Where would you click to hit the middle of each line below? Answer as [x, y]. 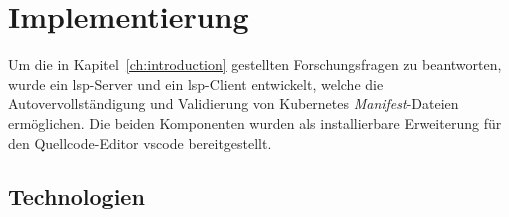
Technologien [76, 196]
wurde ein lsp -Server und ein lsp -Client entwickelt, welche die [196, 83]
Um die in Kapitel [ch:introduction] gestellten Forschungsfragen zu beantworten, [255, 64]
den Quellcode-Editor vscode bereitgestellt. [140, 142]
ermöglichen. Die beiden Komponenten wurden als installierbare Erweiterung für [255, 122]
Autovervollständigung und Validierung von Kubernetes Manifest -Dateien [233, 103]
